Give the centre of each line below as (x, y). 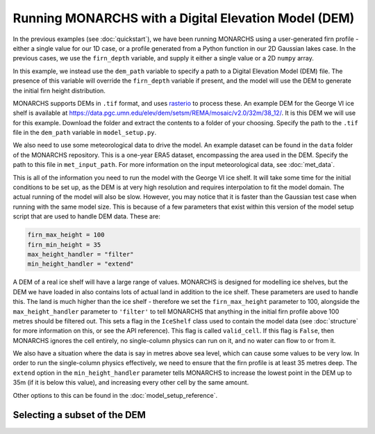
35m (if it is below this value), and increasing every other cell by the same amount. (131, 383)
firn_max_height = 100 (66, 235)
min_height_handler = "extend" (81, 264)
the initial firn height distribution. (59, 90)
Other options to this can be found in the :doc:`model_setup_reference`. (115, 395)
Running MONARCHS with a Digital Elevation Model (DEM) (184, 18)
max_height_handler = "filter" (81, 254)
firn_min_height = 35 (64, 244)
